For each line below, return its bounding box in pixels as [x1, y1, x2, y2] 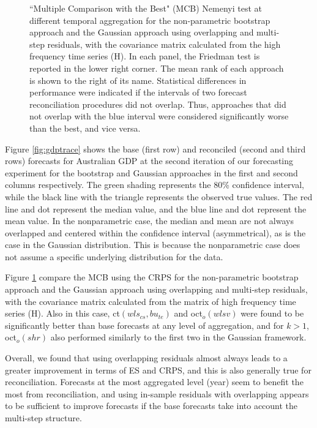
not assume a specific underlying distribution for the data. [5, 250, 223, 263]
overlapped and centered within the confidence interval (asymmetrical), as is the [5, 226, 306, 239]
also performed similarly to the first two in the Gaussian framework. [50, 331, 307, 344]
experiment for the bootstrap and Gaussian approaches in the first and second [5, 166, 298, 179]
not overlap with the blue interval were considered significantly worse [29, 110, 289, 122]
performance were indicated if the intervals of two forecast [29, 86, 247, 99]
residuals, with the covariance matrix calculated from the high [47, 37, 281, 50]
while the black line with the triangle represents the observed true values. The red [5, 190, 313, 203]
